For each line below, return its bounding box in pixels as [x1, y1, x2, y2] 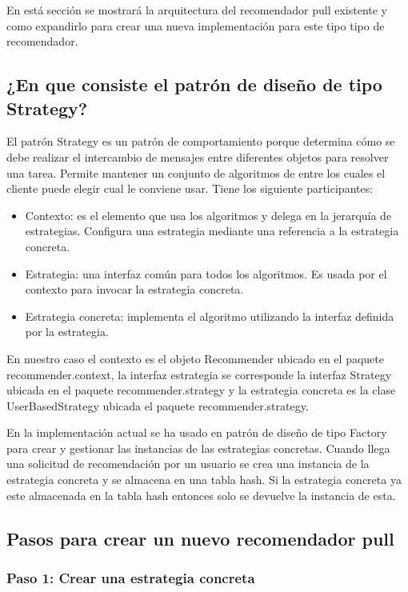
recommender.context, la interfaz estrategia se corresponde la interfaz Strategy [6, 366, 392, 382]
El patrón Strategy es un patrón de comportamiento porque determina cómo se [6, 133, 395, 150]
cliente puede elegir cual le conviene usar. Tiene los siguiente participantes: [6, 180, 374, 197]
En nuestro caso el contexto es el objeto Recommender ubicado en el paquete [6, 350, 384, 366]
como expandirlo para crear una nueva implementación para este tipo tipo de [6, 17, 385, 34]
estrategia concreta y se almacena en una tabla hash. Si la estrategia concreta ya [6, 471, 402, 488]
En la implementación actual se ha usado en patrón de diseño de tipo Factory [6, 424, 387, 441]
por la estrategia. [25, 323, 109, 340]
